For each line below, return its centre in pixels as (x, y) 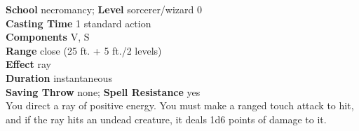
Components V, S (48, 37)
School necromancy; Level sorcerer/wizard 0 (104, 9)
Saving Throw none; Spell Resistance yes (103, 91)
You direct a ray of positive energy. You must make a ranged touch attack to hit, (180, 105)
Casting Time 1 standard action (79, 23)
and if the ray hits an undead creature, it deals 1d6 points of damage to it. (166, 119)
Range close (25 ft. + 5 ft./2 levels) (84, 50)
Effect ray (28, 64)
